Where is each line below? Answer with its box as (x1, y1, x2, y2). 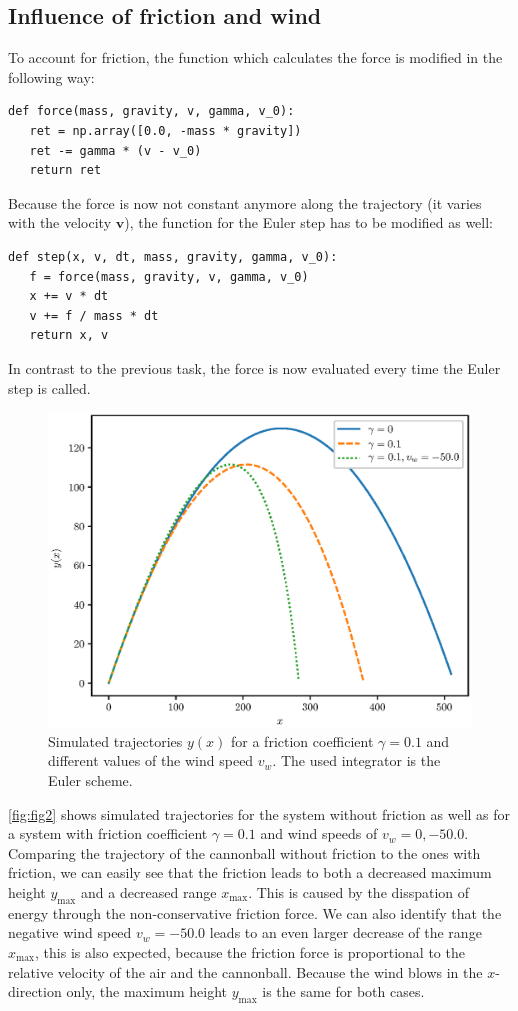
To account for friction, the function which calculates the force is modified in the (8, 47, 503, 68)
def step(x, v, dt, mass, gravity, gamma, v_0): (8, 249, 338, 264)
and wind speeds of (260, 823, 378, 844)
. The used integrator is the (272, 750, 441, 771)
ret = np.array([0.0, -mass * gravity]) (29, 123, 302, 138)
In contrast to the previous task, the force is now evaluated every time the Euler (8, 357, 501, 378)
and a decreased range (80, 881, 217, 902)
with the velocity (8, 212, 112, 233)
